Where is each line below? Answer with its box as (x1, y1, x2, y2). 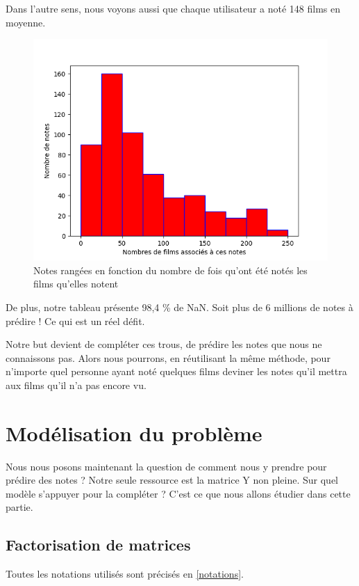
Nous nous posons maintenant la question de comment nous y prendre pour (6, 459, 327, 473)
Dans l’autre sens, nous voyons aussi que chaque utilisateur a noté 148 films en (6, 1, 340, 15)
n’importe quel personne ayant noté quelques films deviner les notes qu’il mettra (6, 364, 347, 379)
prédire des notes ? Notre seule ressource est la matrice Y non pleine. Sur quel (6, 473, 339, 487)
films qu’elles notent (33, 276, 119, 291)
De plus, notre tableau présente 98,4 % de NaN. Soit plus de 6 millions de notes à (6, 299, 353, 314)
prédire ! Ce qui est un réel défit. (6, 313, 145, 328)
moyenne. (6, 15, 46, 29)
